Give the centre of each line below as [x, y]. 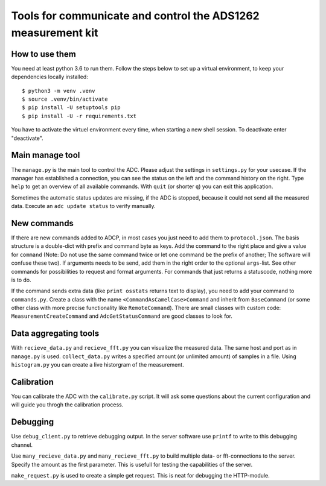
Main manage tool [46, 155]
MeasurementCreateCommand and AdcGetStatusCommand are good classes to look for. [122, 316]
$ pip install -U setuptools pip [71, 108]
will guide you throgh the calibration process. [67, 405]
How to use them [44, 54]
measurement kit [55, 33]
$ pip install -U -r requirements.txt [79, 116]
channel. [22, 445]
